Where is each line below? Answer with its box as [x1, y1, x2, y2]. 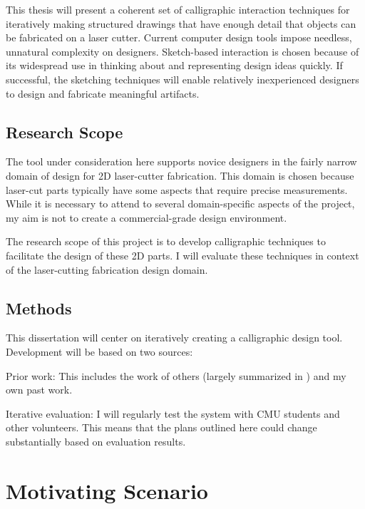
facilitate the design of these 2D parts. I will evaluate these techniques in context [6, 247, 359, 262]
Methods [6, 297, 72, 319]
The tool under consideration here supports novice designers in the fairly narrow [6, 154, 357, 169]
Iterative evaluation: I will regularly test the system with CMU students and [6, 406, 340, 421]
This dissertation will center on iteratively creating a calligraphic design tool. [6, 330, 343, 345]
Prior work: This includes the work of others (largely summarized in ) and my [6, 368, 346, 383]
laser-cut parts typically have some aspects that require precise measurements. [6, 182, 348, 197]
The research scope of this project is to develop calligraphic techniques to [6, 234, 326, 249]
